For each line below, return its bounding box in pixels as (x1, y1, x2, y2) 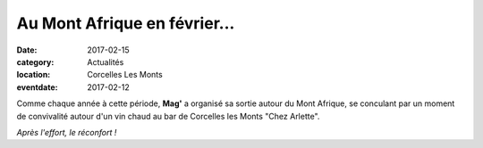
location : (16, 70, 51, 80)
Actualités (87, 56, 124, 67)
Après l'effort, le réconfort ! (16, 127, 117, 137)
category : (16, 56, 55, 67)
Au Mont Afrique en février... (16, 13, 235, 33)
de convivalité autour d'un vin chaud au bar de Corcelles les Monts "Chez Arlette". (16, 111, 320, 121)
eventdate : (16, 81, 58, 93)
